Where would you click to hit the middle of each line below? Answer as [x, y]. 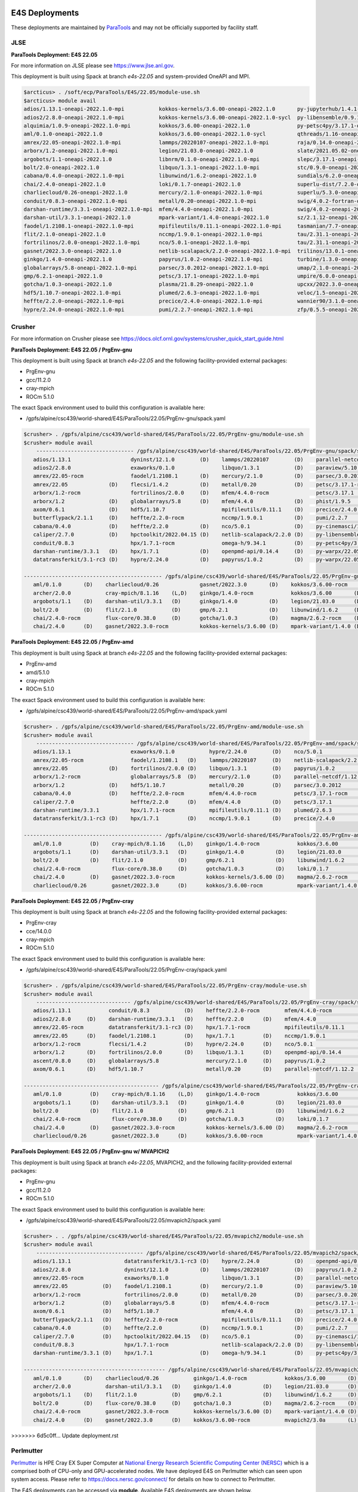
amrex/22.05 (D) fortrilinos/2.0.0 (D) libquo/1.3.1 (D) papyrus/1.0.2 [184, 769]
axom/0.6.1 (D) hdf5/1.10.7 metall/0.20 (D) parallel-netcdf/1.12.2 [194, 1069]
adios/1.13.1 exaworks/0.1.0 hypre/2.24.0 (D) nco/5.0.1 [178, 752]
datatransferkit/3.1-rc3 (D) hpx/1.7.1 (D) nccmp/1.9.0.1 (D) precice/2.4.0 [184, 819]
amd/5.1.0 [38, 672]
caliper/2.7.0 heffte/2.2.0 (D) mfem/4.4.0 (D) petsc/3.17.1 [183, 802]
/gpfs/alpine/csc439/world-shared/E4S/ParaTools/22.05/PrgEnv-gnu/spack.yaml [126, 418]
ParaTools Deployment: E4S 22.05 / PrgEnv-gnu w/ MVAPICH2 [90, 1151]
